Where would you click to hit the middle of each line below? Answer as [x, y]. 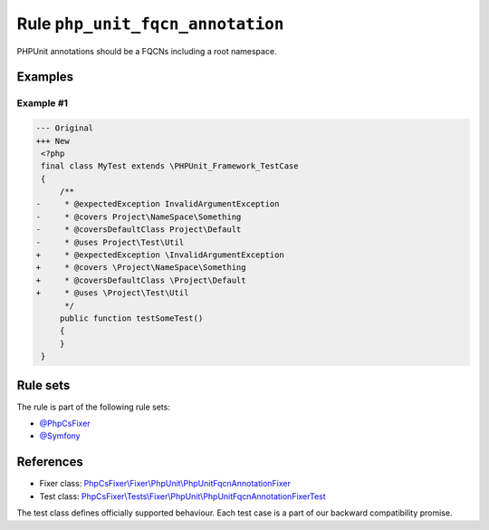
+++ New [53, 141]
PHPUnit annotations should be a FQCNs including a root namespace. [147, 51]
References [50, 462]
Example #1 [42, 103]
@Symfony [60, 436]
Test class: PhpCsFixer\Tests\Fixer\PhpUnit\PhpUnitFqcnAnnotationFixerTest [182, 496]
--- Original [65, 128]
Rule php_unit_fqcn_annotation [150, 24]
